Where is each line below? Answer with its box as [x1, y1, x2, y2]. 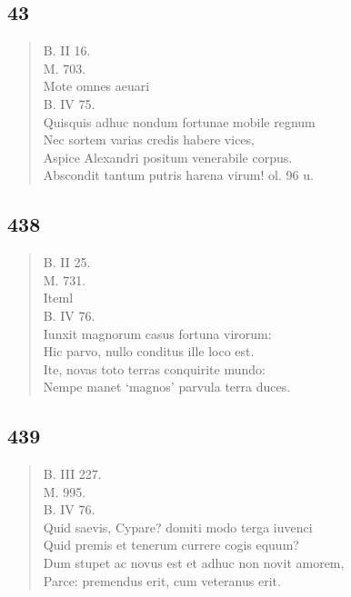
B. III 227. [43, 464, 102, 483]
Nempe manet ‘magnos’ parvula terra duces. [43, 377, 291, 396]
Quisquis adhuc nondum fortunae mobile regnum [43, 112, 316, 131]
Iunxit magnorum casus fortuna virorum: [43, 323, 272, 343]
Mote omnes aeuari [43, 76, 150, 95]
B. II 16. [43, 41, 91, 60]
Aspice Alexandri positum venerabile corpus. [43, 147, 293, 166]
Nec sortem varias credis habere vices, [43, 130, 255, 149]
